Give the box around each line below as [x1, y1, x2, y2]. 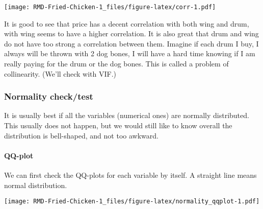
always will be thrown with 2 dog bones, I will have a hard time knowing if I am [4, 48, 255, 59]
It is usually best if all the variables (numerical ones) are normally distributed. [4, 110, 249, 121]
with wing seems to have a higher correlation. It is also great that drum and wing [4, 28, 259, 39]
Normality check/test [4, 90, 93, 103]
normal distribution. [4, 179, 67, 190]
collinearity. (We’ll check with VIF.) [4, 68, 116, 79]
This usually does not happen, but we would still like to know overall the [4, 120, 232, 131]
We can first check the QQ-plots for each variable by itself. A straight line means [4, 170, 257, 180]
